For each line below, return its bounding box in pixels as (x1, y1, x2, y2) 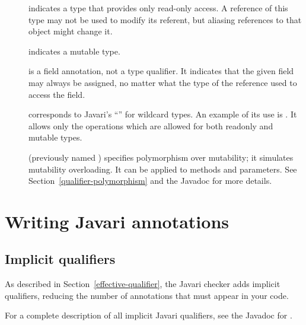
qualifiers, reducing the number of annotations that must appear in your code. (5, 289, 289, 301)
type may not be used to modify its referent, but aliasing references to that (28, 13, 302, 26)
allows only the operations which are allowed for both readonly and (28, 119, 273, 132)
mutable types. (28, 131, 82, 144)
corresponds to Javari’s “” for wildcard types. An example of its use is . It (28, 108, 297, 120)
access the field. (28, 88, 85, 100)
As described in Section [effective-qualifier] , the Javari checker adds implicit (5, 278, 280, 290)
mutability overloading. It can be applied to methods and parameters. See (28, 162, 297, 175)
